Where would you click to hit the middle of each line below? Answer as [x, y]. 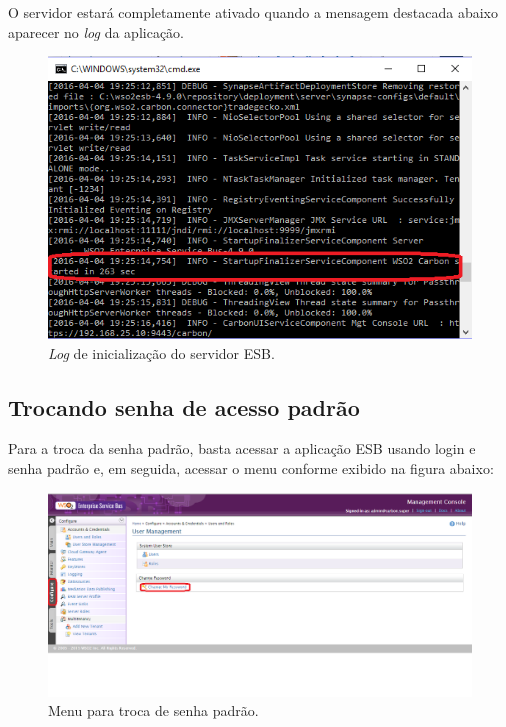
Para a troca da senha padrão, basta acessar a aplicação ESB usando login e [242, 448]
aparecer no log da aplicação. [96, 31]
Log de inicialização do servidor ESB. [161, 352]
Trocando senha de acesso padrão [184, 406]
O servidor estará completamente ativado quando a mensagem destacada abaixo [253, 12]
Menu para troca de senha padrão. [153, 710]
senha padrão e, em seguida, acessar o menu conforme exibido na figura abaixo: [251, 468]
